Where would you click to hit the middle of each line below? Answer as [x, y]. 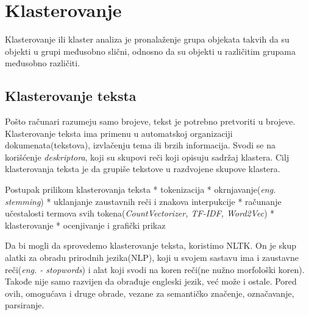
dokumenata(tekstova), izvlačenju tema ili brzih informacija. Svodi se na [140, 145]
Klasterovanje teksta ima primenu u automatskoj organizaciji [119, 133]
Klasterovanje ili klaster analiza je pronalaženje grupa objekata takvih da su [147, 39]
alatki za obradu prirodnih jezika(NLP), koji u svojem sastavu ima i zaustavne [152, 258]
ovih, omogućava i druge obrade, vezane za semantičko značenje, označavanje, [150, 293]
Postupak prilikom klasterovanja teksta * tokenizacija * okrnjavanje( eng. [140, 189]
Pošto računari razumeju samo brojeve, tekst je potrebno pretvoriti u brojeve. [150, 121]
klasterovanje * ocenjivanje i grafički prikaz [85, 225]
